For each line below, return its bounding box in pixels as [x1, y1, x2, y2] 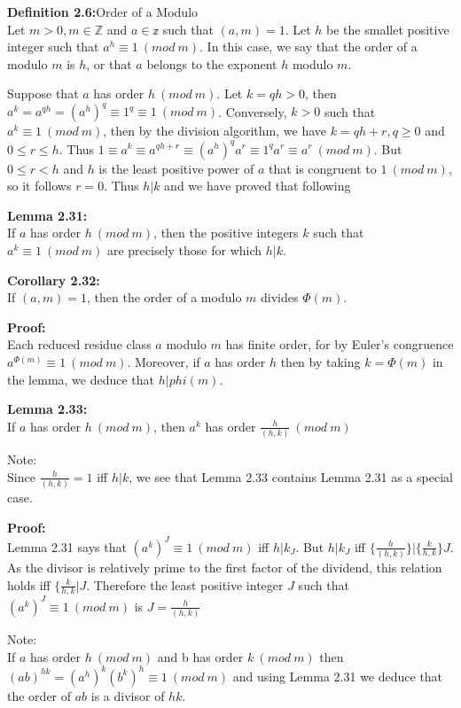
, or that [86, 54, 132, 73]
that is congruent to [268, 159, 377, 177]
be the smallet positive [326, 19, 449, 38]
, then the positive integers [153, 223, 299, 242]
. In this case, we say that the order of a [199, 37, 418, 56]
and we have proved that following [164, 176, 351, 195]
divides [261, 288, 299, 307]
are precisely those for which [106, 240, 262, 259]
